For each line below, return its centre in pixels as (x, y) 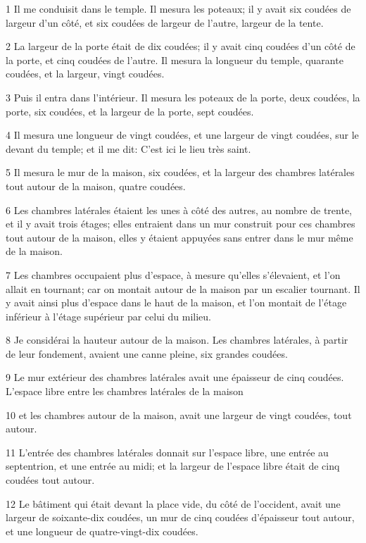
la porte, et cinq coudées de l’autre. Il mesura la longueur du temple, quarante (175, 60)
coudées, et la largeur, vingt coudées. (85, 74)
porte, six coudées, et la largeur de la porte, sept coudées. (130, 111)
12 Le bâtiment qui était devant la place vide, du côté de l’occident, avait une (173, 503)
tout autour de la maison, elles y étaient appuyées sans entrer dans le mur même (179, 237)
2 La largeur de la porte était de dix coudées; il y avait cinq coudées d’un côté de (181, 46)
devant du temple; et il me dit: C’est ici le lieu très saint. (128, 148)
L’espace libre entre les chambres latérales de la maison (125, 391)
